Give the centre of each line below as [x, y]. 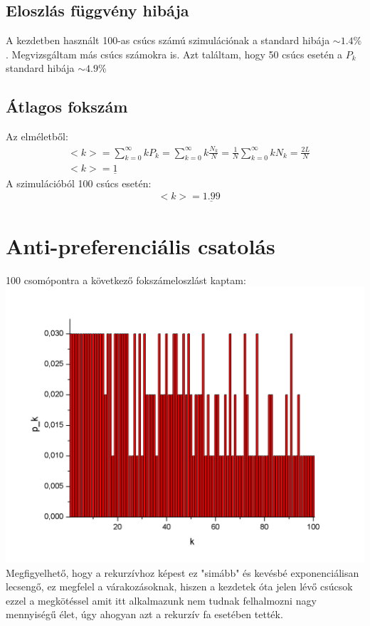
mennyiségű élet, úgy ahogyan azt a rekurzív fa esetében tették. [144, 614]
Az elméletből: [37, 136]
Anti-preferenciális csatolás [141, 245]
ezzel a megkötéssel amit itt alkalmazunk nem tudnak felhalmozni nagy [161, 600]
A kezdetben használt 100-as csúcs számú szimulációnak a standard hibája [168, 40]
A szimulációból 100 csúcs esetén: [79, 183]
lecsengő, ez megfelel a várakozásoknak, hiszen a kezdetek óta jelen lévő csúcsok [179, 586]
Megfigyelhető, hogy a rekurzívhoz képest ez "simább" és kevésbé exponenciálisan [183, 572]
